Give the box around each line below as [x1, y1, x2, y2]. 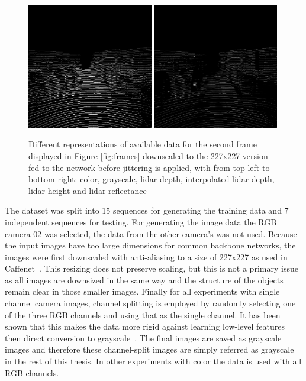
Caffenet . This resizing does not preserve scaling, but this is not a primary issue [5, 262, 298, 275]
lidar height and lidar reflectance [28, 184, 147, 196]
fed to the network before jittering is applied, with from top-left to [28, 161, 270, 173]
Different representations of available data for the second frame [28, 138, 257, 150]
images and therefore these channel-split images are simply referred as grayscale [5, 343, 294, 356]
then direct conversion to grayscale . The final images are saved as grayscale [5, 331, 282, 344]
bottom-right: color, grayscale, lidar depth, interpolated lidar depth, [28, 173, 275, 185]
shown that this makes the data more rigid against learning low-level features [5, 320, 285, 332]
